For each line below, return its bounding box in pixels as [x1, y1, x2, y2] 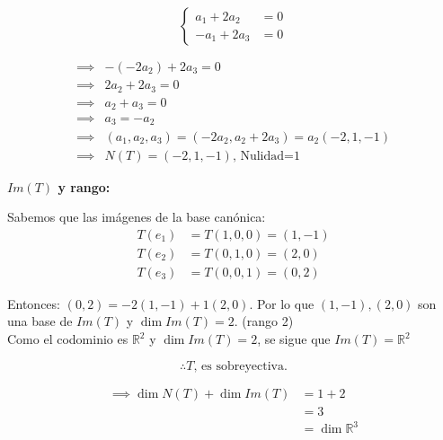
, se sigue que [257, 330, 331, 348]
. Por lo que [249, 294, 315, 312]
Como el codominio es [7, 330, 128, 348]
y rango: [58, 177, 111, 196]
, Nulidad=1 [232, 149, 300, 163]
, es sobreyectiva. [193, 359, 288, 373]
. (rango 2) [234, 312, 294, 330]
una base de [7, 312, 73, 330]
